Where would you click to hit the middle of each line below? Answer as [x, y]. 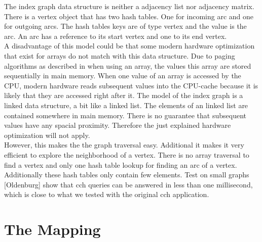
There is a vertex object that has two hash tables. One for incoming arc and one [129, 16]
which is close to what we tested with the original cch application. [107, 194]
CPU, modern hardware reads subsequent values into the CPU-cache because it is [131, 85]
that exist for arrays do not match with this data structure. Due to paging [120, 55]
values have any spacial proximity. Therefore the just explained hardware [118, 125]
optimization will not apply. [47, 135]
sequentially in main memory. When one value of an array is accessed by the [123, 76]
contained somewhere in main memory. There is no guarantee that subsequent [125, 115]
